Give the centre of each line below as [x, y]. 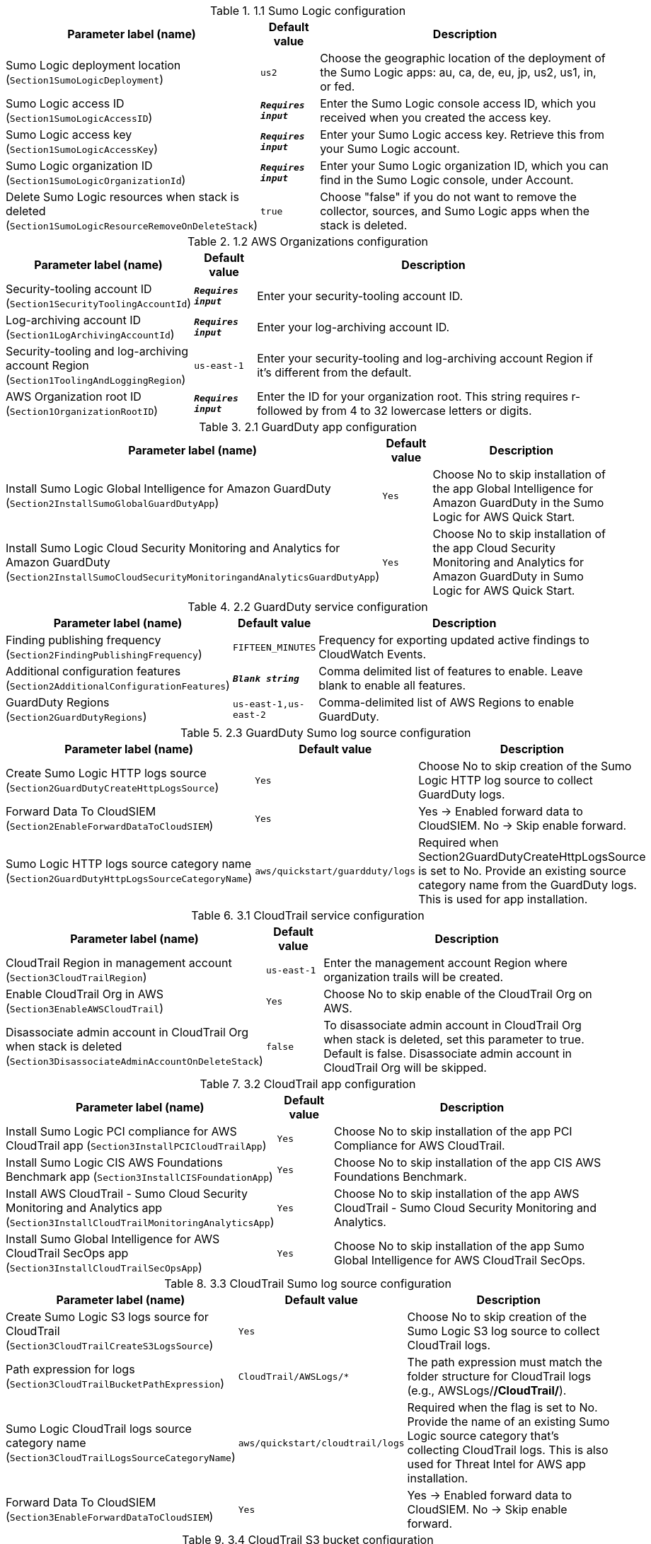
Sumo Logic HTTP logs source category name [129, 864]
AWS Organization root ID [74, 396]
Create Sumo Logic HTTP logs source [106, 773]
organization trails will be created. [414, 977]
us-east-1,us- [269, 704]
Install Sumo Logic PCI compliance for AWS [121, 1131]
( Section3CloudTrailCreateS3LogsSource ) [110, 1345]
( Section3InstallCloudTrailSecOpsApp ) [104, 1267]
